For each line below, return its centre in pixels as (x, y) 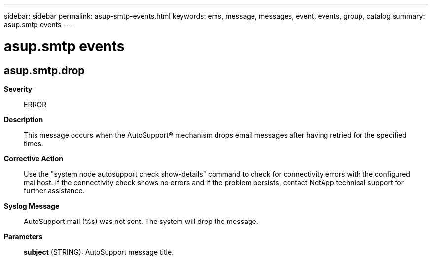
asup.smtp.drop (44, 70)
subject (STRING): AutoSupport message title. (99, 252)
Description (24, 119)
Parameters (23, 236)
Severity (18, 89)
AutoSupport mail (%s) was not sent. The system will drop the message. (141, 221)
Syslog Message (32, 206)
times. (34, 143)
